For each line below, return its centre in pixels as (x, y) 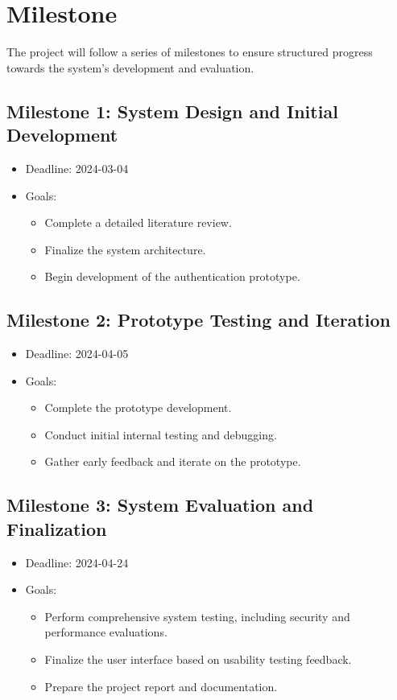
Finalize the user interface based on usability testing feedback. (198, 659)
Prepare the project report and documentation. (161, 686)
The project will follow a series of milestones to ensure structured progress (190, 52)
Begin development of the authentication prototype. (172, 276)
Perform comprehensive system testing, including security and (197, 616)
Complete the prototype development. (138, 408)
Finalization (57, 528)
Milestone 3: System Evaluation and (160, 505)
